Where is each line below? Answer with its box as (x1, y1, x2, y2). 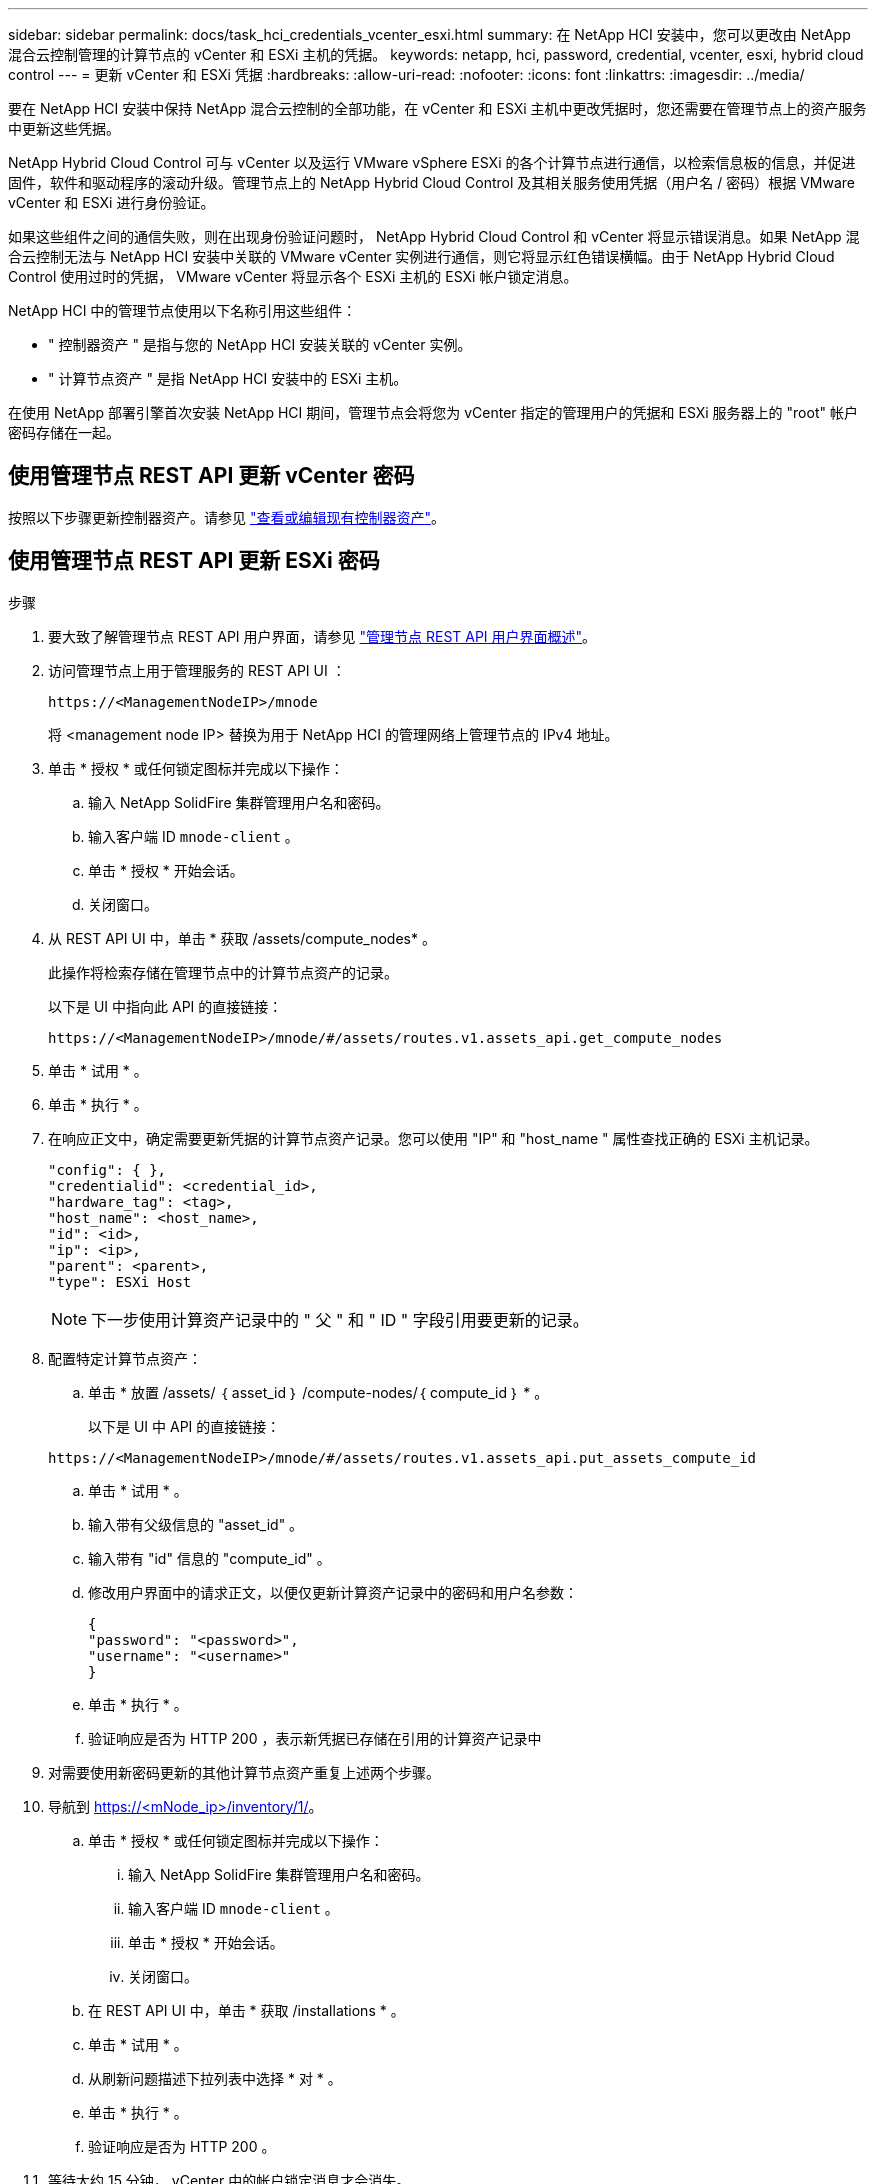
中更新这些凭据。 (8, 120, 120, 137)
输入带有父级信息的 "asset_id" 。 (88, 1515, 304, 1533)
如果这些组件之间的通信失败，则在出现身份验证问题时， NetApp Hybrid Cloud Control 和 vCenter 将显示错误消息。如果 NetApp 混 (8, 228, 860, 245)
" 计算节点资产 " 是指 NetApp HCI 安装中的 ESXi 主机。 (48, 370, 408, 387)
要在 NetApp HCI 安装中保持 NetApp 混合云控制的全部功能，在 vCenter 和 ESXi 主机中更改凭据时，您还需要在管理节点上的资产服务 (8, 100, 867, 117)
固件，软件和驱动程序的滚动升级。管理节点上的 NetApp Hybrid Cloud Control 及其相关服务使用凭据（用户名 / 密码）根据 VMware (8, 174, 855, 191)
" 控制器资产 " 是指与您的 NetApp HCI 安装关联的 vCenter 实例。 (48, 336, 472, 353)
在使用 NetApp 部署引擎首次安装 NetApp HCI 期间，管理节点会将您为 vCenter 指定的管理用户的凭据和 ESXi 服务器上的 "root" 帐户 (8, 404, 858, 421)
